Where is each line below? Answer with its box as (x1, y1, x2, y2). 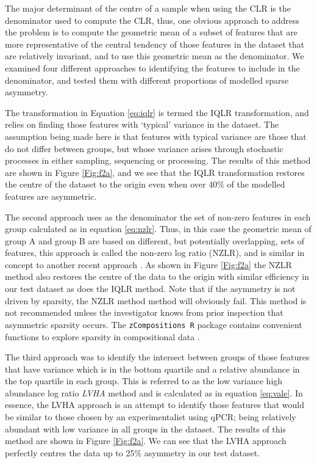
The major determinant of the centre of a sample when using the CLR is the (5, 2, 291, 14)
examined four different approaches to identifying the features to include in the (5, 61, 300, 74)
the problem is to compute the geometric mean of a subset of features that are (5, 26, 297, 38)
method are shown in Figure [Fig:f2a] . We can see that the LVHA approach (5, 434, 287, 447)
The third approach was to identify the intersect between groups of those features (5, 351, 310, 363)
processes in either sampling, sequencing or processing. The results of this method (5, 154, 311, 167)
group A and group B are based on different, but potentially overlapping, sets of (5, 234, 305, 247)
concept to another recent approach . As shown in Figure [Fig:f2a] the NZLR (5, 258, 292, 271)
